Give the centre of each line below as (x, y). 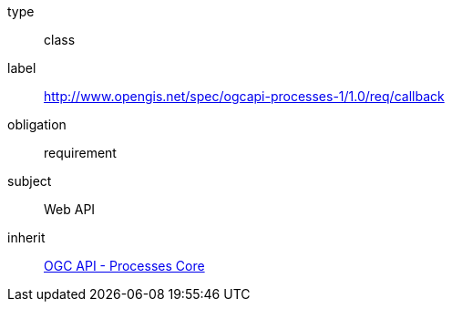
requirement (80, 153)
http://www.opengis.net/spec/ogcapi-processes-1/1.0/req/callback (244, 96)
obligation (37, 124)
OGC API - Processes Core (124, 266)
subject (30, 181)
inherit (26, 237)
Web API (70, 209)
